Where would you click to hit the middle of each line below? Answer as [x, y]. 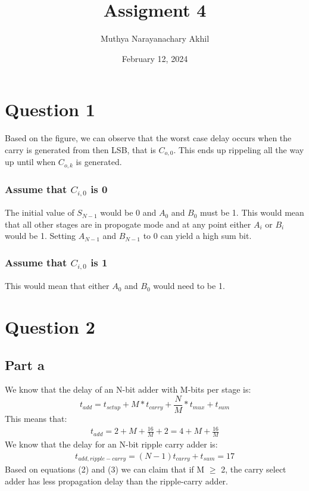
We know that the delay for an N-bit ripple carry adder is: [111, 444]
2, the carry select [254, 469]
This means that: [36, 419]
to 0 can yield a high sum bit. [197, 236]
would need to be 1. [189, 286]
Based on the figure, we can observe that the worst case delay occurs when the [148, 138]
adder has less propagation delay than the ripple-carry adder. [117, 481]
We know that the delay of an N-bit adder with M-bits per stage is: [128, 389]
